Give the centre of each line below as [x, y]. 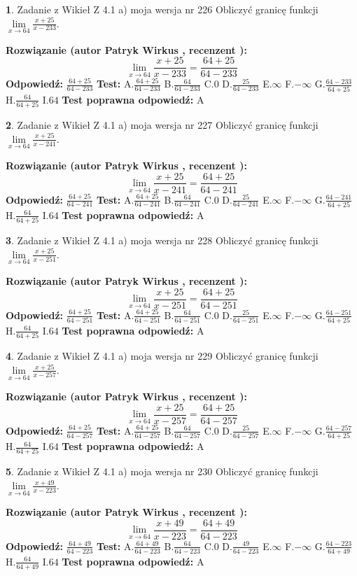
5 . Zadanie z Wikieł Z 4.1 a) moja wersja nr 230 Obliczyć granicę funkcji [162, 471]
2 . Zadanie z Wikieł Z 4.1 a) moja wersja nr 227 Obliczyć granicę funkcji [162, 125]
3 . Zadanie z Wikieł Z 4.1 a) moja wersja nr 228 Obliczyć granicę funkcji [162, 240]
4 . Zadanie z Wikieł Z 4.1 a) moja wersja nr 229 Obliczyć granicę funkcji [162, 356]
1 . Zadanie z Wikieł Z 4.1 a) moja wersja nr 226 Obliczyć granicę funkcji [162, 9]
